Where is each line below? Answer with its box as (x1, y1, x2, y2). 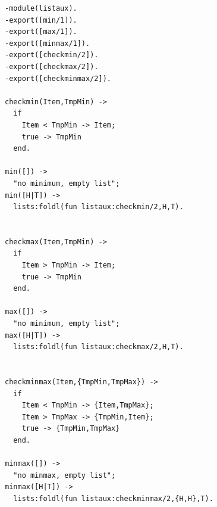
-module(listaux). (5, 4, 77, 13)
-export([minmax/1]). (5, 39, 90, 48)
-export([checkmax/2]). (5, 62, 99, 71)
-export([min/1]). (5, 15, 77, 24)
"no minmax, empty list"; (13, 471, 116, 480)
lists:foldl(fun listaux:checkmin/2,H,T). (13, 203, 184, 211)
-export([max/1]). (5, 27, 77, 36)
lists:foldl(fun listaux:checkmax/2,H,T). (13, 343, 184, 352)
